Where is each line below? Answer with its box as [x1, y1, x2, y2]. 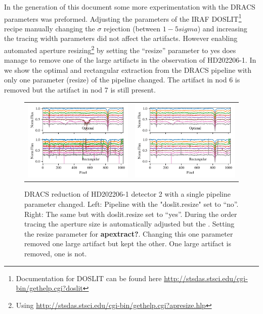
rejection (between [104, 23, 161, 33]
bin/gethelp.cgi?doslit [16, 283, 83, 293]
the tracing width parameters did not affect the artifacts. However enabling [4, 33, 238, 43]
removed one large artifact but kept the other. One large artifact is [24, 238, 232, 249]
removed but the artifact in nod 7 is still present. [4, 84, 156, 95]
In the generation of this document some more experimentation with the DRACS [4, 2, 255, 12]
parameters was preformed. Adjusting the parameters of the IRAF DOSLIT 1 [4, 12, 242, 24]
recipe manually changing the [4, 23, 95, 33]
